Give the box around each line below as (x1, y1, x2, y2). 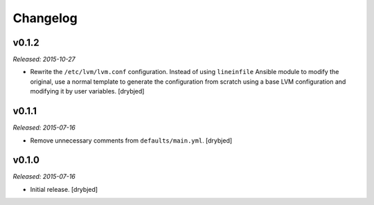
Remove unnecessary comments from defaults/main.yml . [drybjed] (30, 136, 233, 145)
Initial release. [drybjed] (30, 185, 98, 193)
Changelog (12, 10, 78, 26)
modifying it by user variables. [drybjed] (30, 87, 145, 96)
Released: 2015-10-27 (12, 55, 75, 64)
